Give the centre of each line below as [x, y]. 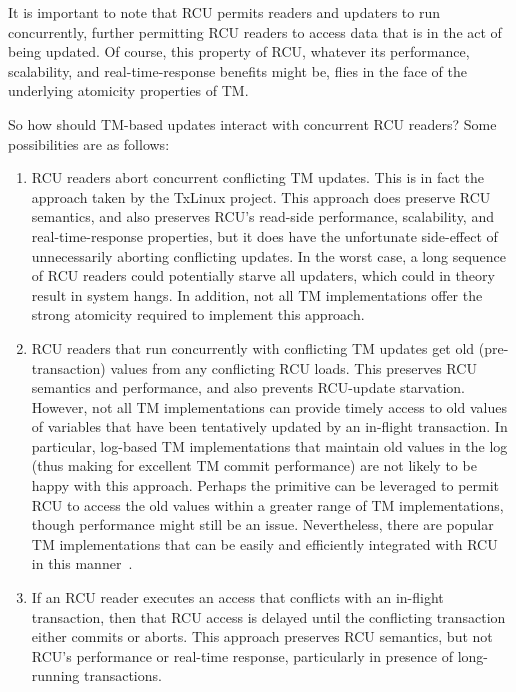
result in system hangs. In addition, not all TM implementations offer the [257, 294]
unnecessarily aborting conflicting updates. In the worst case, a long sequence [269, 255]
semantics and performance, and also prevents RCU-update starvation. [248, 387]
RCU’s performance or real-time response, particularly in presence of [242, 655]
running [55, 675]
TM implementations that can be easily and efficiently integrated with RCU [264, 543]
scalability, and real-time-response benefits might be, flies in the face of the [237, 70]
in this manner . [82, 563]
